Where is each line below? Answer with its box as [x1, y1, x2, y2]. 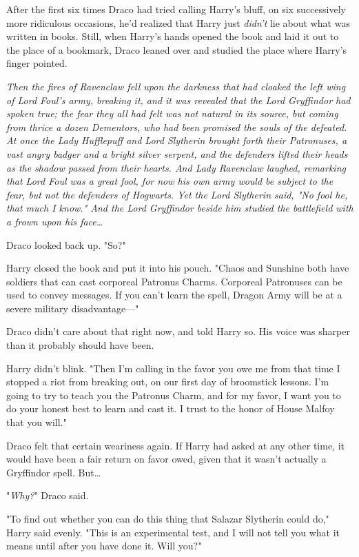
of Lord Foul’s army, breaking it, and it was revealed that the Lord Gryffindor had [6, 92, 351, 107]
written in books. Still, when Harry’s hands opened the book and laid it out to [6, 29, 339, 43]
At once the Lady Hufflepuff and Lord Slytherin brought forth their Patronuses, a [6, 133, 347, 148]
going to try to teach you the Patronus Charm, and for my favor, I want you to [6, 387, 341, 402]
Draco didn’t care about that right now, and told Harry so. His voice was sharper [6, 324, 350, 338]
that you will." [6, 415, 67, 429]
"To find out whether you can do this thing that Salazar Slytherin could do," [6, 512, 329, 525]
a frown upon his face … [6, 214, 103, 228]
